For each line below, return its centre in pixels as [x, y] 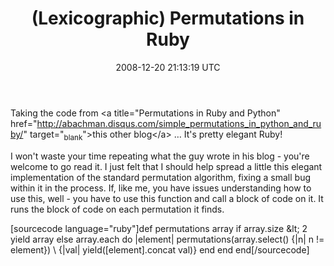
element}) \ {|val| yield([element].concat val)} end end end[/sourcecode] [160, 249]
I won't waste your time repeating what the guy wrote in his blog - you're [160, 156]
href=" [24, 123]
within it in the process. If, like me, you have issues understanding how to [161, 188]
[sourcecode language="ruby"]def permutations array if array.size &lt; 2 [159, 228]
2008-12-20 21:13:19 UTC [168, 67]
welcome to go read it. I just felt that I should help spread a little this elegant [166, 166]
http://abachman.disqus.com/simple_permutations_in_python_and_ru [179, 123]
